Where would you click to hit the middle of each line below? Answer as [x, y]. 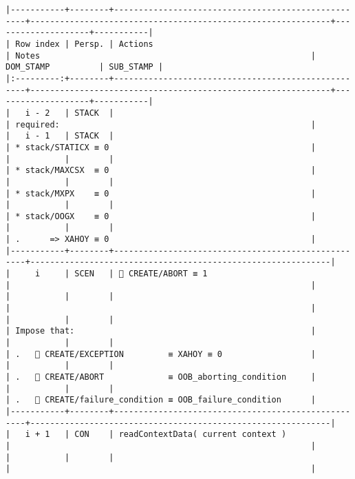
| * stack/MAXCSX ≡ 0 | [161, 171]
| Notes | [161, 55]
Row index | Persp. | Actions [84, 44]
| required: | [161, 124]
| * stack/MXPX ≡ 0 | [161, 193]
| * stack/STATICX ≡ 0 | [161, 147]
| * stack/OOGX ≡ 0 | [161, 216]
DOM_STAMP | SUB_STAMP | [85, 67]
